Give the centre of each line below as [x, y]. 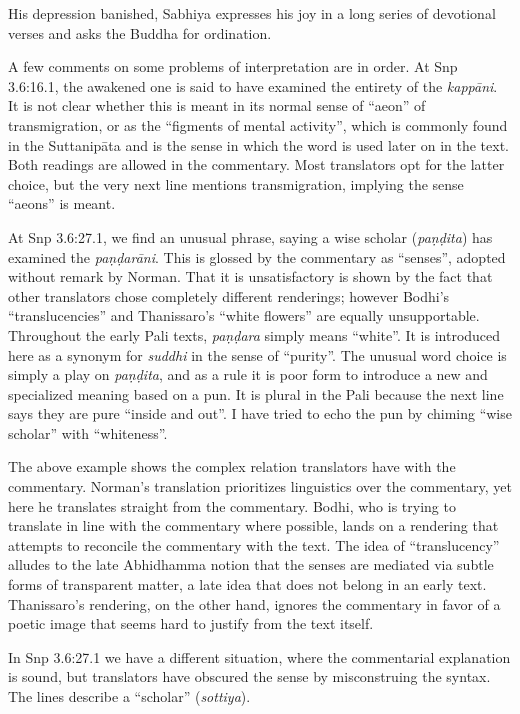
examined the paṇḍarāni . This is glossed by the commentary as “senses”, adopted [257, 256]
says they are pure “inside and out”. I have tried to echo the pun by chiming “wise [260, 413]
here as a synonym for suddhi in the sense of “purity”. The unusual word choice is [257, 354]
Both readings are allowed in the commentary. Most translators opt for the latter [256, 164]
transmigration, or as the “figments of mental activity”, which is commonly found [258, 124]
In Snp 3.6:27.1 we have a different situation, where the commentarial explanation [259, 656]
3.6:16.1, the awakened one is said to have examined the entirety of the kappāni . [253, 85]
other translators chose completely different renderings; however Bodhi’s [229, 295]
